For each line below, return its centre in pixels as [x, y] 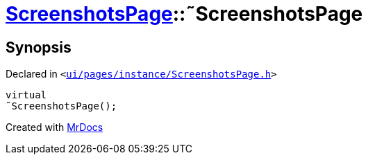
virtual [26, 95]
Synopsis [39, 47]
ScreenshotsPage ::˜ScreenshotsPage [184, 14]
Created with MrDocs [55, 127]
